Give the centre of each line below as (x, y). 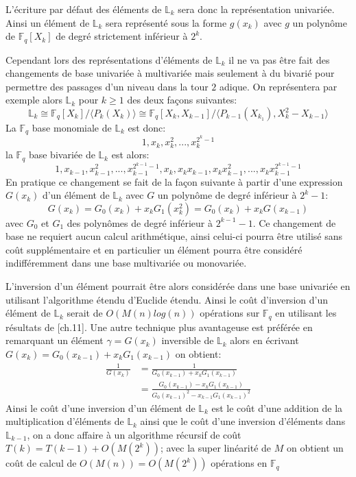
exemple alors (34, 100)
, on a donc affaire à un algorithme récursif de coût (134, 434)
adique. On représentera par (278, 86)
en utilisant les (306, 313)
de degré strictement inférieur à (122, 36)
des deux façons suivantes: (182, 100)
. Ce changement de (294, 222)
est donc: (147, 128)
